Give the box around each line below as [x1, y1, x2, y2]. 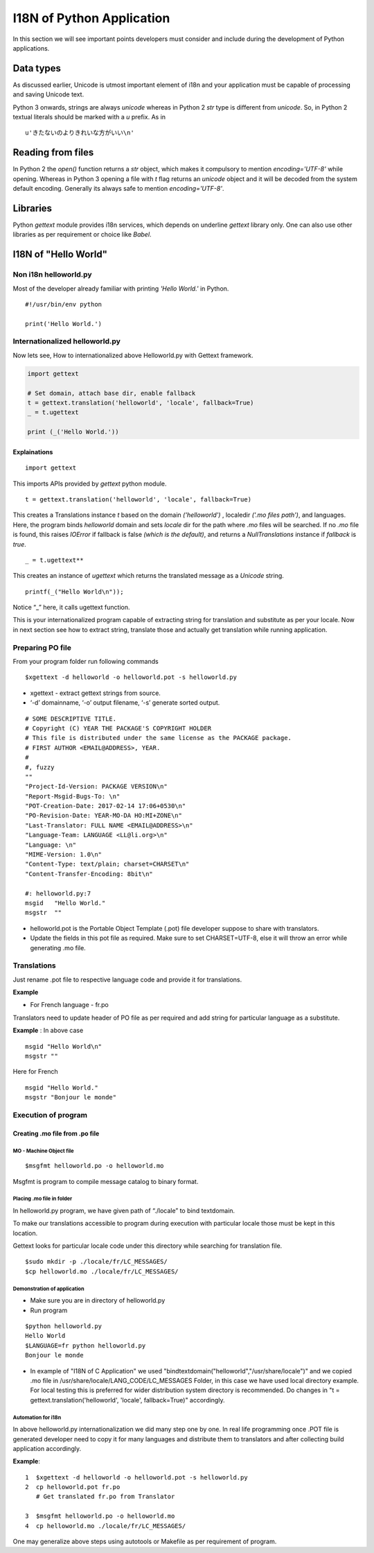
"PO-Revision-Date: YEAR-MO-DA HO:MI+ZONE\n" [25, 812, 183, 820]
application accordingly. [12, 1444, 82, 1452]
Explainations [12, 447, 53, 456]
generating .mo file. [30, 943, 86, 952]
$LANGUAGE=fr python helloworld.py [25, 1341, 146, 1349]
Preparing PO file [12, 642, 72, 652]
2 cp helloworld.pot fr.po [25, 1483, 121, 1491]
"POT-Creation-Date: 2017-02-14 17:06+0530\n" [25, 802, 186, 810]
